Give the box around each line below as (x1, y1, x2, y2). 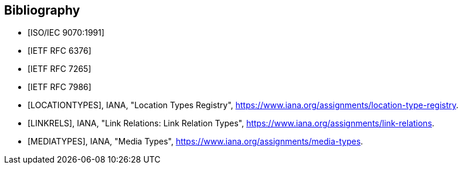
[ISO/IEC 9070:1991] (28, 27, 105, 38)
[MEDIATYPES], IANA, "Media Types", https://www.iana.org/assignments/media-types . (28, 136, 363, 147)
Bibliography (4, 3, 80, 18)
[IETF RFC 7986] (28, 82, 91, 92)
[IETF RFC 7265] (28, 64, 91, 74)
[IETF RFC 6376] (28, 46, 91, 56)
